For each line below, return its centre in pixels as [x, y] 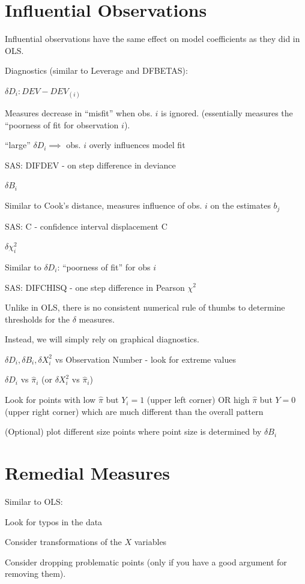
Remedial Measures [87, 473]
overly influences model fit [137, 145]
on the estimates [240, 205]
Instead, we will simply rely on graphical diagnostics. [102, 339]
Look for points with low [50, 400]
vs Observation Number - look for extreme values [146, 359]
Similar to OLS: [34, 501]
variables [150, 542]
